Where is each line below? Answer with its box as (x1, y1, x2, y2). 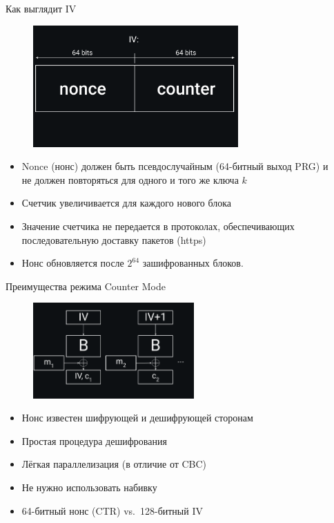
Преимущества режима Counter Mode (6, 278, 166, 293)
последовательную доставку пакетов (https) (21, 232, 206, 247)
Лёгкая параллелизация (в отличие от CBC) (21, 457, 207, 471)
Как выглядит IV (6, 1, 77, 15)
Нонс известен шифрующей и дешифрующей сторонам (21, 410, 253, 425)
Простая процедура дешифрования (21, 433, 167, 448)
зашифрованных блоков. (142, 256, 244, 270)
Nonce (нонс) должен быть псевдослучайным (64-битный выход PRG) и (21, 159, 328, 173)
